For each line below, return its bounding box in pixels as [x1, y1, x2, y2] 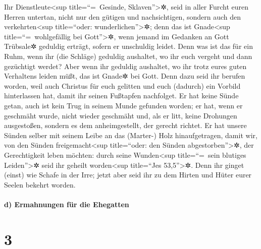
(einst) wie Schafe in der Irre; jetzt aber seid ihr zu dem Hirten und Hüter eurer [4, 169, 252, 180]
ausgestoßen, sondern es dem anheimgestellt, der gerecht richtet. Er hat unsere [4, 120, 247, 131]
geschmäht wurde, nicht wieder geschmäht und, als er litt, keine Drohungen [4, 110, 237, 120]
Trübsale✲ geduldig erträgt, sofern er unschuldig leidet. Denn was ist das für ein [4, 41, 253, 51]
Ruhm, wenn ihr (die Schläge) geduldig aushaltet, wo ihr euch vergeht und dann [4, 50, 252, 61]
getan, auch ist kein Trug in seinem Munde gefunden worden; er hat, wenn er [4, 100, 243, 110]
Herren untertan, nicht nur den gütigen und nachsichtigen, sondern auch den [4, 11, 241, 22]
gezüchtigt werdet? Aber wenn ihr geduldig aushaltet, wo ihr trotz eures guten [4, 60, 247, 71]
